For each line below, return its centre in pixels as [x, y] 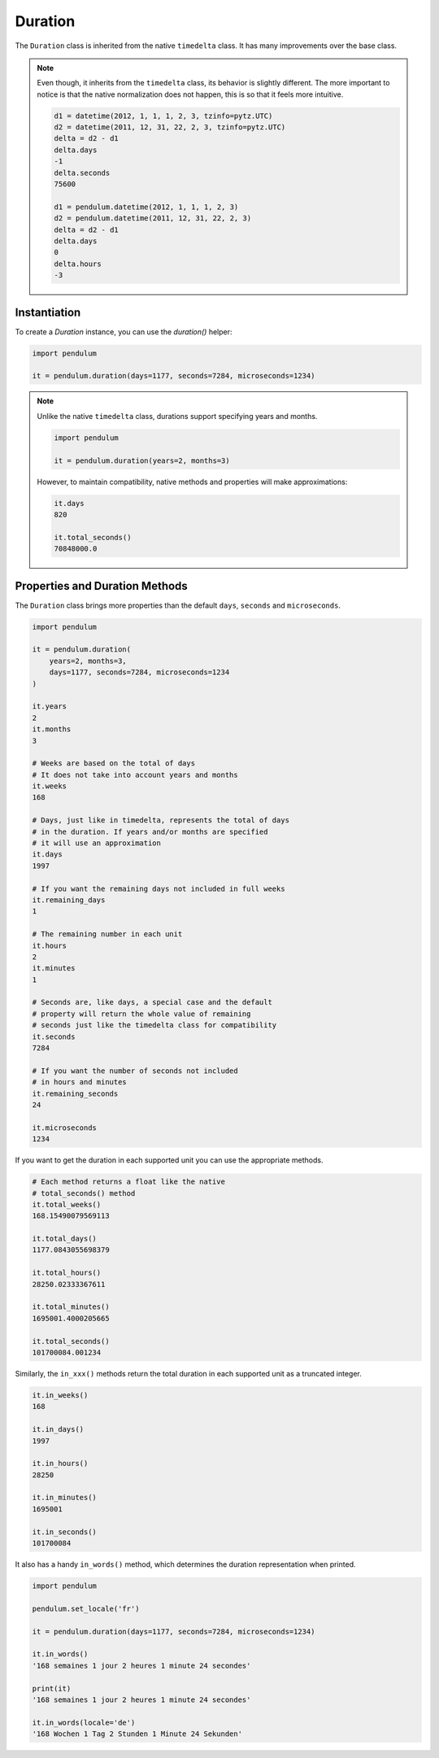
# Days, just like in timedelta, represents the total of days [161, 820]
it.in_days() [58, 1429]
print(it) [52, 1688]
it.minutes [54, 968]
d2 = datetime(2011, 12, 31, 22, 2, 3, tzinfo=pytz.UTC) [170, 127]
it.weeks [50, 786]
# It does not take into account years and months [135, 774]
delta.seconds [82, 172]
